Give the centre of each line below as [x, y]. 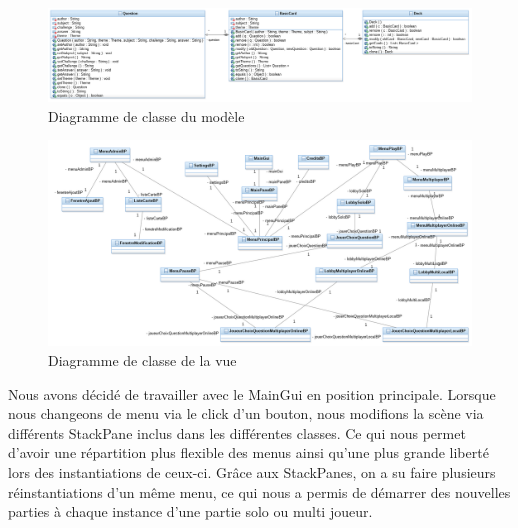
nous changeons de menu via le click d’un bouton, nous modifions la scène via [246, 413]
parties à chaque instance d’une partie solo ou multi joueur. [190, 511]
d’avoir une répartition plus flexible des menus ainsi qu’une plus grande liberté [248, 452]
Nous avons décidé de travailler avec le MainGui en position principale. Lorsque [252, 393]
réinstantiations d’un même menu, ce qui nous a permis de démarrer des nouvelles [259, 491]
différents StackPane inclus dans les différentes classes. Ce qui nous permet [237, 432]
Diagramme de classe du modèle [146, 115]
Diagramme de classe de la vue [142, 359]
